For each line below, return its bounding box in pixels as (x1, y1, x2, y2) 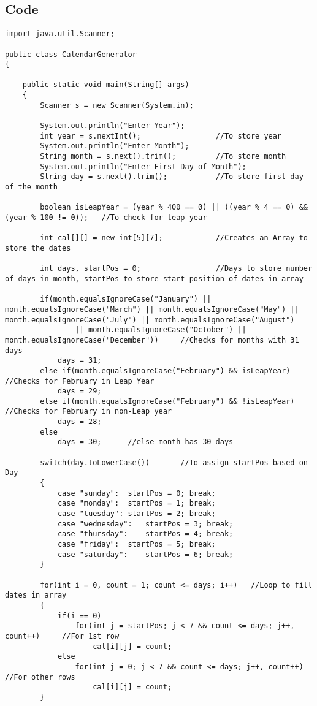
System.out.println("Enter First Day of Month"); (40, 162, 246, 171)
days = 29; (57, 387, 102, 396)
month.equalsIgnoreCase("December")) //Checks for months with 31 (5, 335, 299, 344)
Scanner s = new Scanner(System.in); (40, 101, 194, 110)
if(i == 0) (57, 611, 102, 620)
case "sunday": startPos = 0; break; (57, 488, 216, 498)
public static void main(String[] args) (22, 80, 189, 89)
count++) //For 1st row (5, 631, 120, 640)
